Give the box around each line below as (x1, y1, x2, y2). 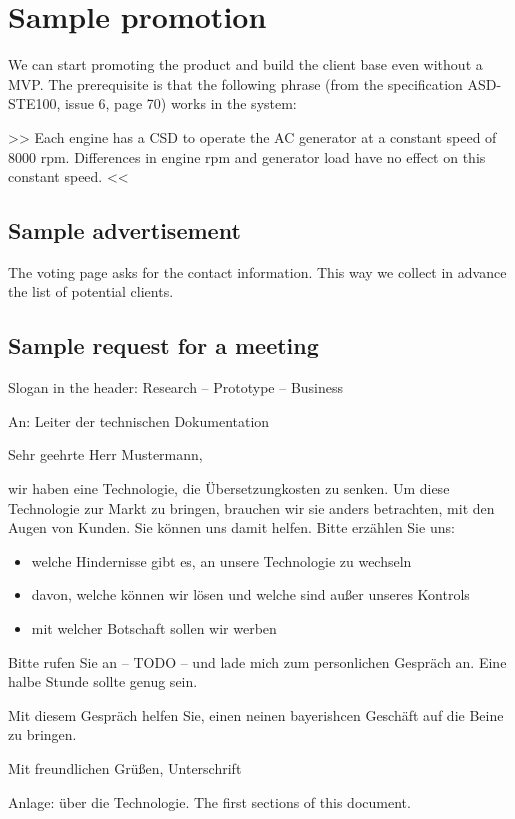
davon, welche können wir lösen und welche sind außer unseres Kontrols (31, 584, 470, 605)
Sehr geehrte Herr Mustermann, (8, 444, 203, 465)
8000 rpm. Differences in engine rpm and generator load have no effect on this (8, 146, 486, 167)
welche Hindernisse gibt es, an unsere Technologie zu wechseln (31, 550, 412, 571)
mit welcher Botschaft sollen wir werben (31, 618, 277, 639)
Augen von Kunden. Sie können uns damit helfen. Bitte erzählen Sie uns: (8, 517, 455, 538)
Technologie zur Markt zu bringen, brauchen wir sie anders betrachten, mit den (8, 497, 495, 518)
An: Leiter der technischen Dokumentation (8, 410, 270, 431)
